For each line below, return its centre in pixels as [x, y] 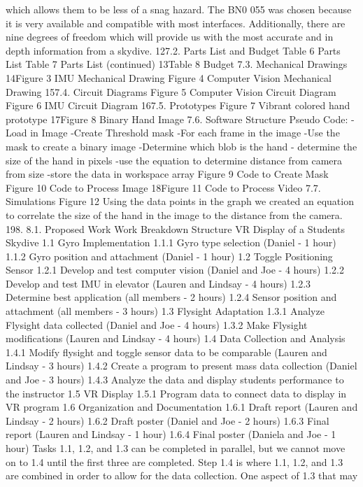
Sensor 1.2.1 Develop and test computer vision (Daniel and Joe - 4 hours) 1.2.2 [175, 270]
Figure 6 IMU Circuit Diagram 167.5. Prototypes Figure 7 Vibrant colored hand [178, 105]
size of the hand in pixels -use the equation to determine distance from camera [174, 160]
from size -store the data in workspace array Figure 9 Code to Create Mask [167, 174]
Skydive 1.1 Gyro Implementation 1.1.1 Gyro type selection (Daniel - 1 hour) [171, 242]
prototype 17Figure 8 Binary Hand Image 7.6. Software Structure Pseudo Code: [177, 119]
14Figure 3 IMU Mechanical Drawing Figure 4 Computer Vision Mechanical [169, 77]
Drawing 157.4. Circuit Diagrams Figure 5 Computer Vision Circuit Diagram [171, 91]
